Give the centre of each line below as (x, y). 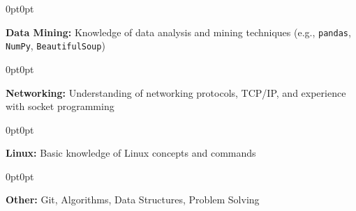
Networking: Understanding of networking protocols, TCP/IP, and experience (176, 92)
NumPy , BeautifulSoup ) (55, 46)
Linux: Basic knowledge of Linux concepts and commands (131, 153)
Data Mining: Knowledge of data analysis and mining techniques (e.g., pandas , (178, 32)
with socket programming (60, 106)
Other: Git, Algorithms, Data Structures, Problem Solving (133, 200)
